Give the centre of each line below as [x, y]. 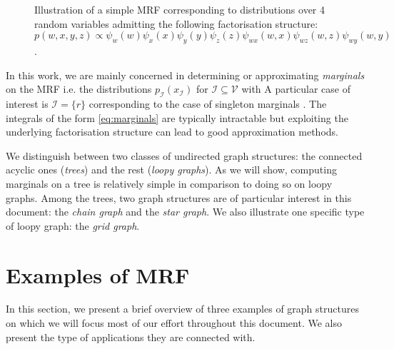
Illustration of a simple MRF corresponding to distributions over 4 [180, 9]
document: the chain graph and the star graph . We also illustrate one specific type [185, 212]
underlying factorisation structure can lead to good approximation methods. [172, 132]
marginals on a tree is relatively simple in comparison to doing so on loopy [169, 183]
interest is [27, 103]
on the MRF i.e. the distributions [79, 89]
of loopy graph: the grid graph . [73, 225]
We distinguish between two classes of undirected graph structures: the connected [184, 155]
